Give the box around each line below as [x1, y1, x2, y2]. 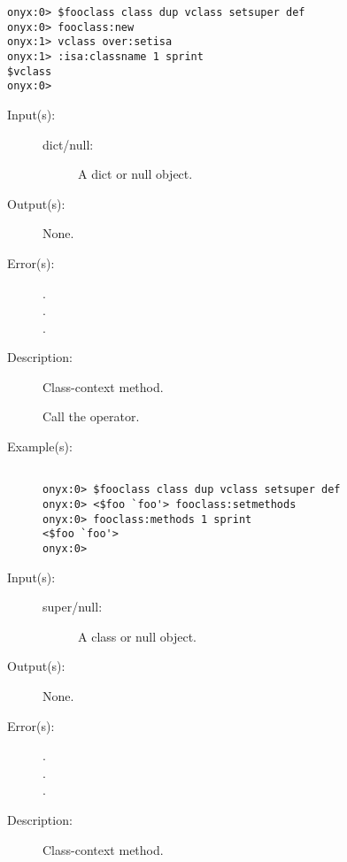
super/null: [42, 597, 103, 616]
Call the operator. [42, 407, 140, 426]
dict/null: [42, 135, 94, 153]
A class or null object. [78, 627, 197, 645]
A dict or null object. [78, 165, 193, 183]
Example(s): [7, 437, 73, 456]
